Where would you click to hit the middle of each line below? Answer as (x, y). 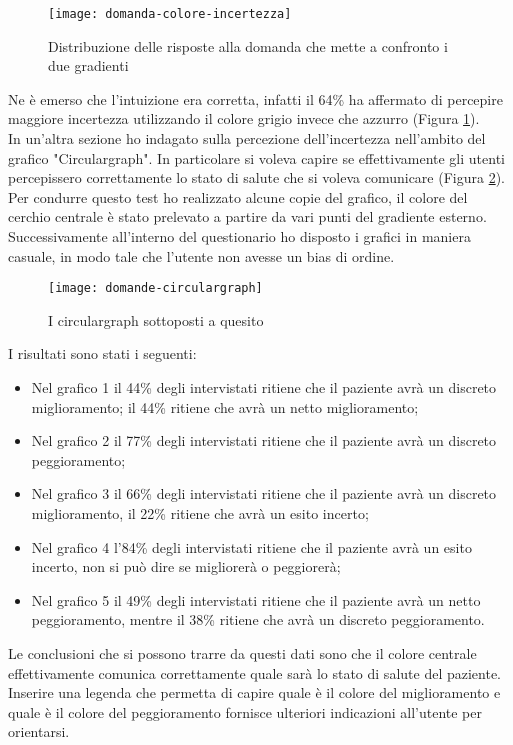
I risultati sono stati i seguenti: (102, 353)
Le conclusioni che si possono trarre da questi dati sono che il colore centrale (242, 652)
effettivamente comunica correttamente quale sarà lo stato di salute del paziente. (254, 672)
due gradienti (88, 65)
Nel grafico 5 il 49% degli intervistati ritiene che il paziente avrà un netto (256, 599)
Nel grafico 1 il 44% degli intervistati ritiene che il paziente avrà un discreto (264, 387)
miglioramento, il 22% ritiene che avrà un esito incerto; (200, 513)
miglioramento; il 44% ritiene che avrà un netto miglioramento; (225, 406)
